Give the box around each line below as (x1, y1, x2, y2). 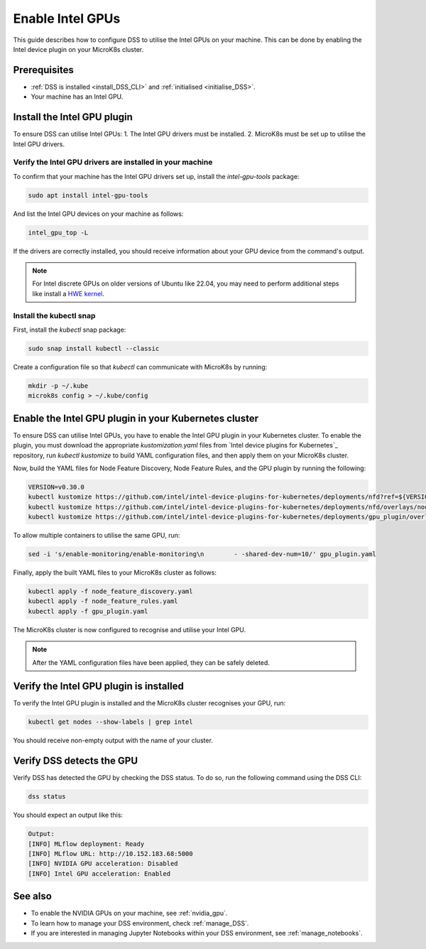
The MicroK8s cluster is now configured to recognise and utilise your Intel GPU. (13, 625, 246, 634)
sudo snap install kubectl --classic (28, 345, 160, 352)
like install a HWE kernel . (32, 289, 104, 298)
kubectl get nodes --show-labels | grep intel (28, 718, 193, 726)
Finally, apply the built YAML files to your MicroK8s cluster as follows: (13, 568, 217, 577)
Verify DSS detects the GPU (13, 755, 138, 767)
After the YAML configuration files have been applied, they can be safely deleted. (32, 658, 270, 667)
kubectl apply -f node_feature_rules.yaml (28, 597, 178, 605)
